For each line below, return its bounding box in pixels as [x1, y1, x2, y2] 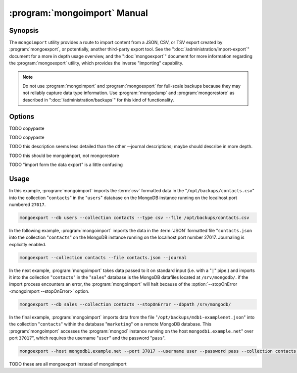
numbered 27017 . [9, 201, 46, 208]
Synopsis [9, 26, 39, 35]
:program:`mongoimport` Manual [9, 7, 148, 18]
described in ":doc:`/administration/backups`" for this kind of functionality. [22, 97, 174, 103]
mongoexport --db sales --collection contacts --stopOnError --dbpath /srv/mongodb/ [19, 301, 231, 307]
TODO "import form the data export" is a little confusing [9, 161, 123, 168]
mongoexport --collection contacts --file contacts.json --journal [19, 255, 187, 260]
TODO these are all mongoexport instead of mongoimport [9, 361, 127, 367]
